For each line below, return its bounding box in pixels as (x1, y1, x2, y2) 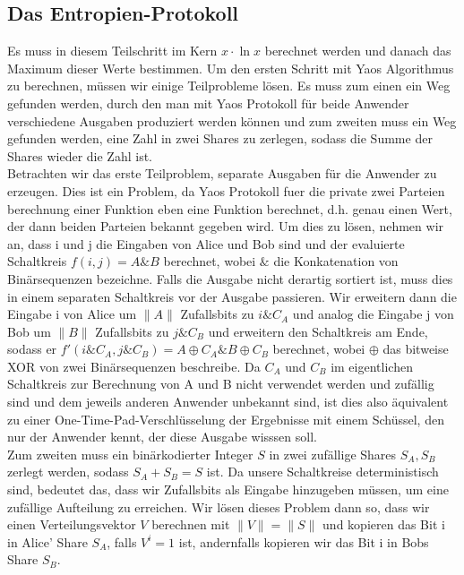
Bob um (7, 322, 51, 340)
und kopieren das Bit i (322, 515, 445, 534)
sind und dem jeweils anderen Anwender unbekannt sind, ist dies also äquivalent (7, 392, 449, 411)
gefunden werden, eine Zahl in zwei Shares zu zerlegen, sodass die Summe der (7, 129, 433, 148)
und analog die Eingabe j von (292, 305, 454, 323)
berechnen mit (151, 515, 230, 534)
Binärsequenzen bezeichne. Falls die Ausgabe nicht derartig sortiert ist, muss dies (7, 269, 453, 287)
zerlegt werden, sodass (7, 462, 129, 481)
